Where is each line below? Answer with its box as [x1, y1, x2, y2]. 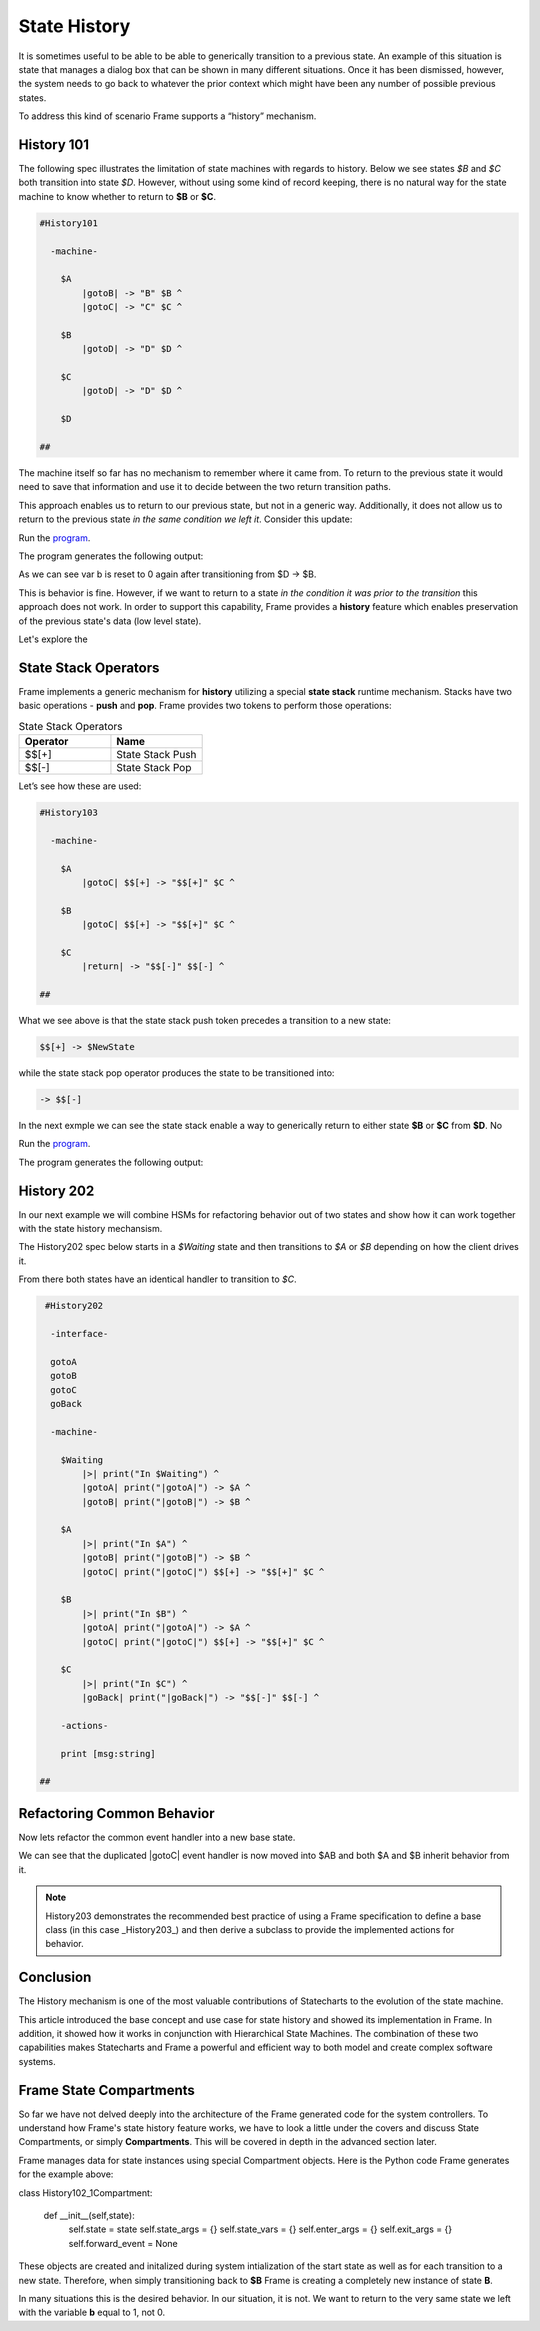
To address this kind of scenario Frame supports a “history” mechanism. [18, 110, 317, 122]
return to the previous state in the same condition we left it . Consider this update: [18, 513, 353, 525]
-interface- [50, 1328, 109, 1339]
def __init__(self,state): [43, 2210, 135, 2222]
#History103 [39, 806, 99, 818]
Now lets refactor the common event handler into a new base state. [18, 1831, 296, 1843]
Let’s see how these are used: [18, 780, 142, 792]
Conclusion [18, 1969, 92, 1986]
